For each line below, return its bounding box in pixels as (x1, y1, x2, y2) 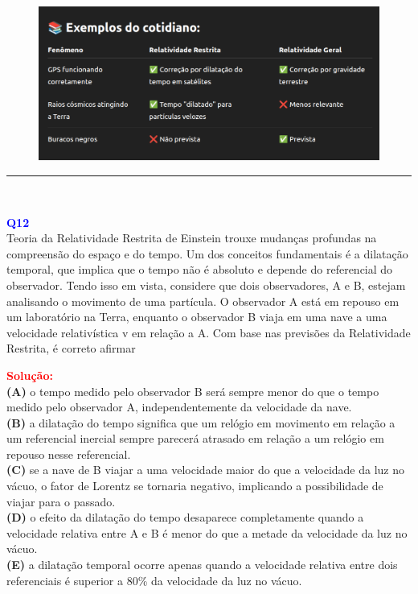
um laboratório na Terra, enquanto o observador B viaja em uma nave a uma (6, 308, 387, 325)
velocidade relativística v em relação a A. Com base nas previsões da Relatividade (6, 324, 411, 340)
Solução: (6, 366, 53, 383)
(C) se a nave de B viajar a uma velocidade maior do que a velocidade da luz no (6, 461, 405, 478)
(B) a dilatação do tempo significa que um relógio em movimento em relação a (6, 414, 395, 431)
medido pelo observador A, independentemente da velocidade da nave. (6, 398, 352, 415)
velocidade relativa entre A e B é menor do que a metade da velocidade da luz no (6, 524, 408, 541)
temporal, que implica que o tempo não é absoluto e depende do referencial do (6, 261, 393, 278)
